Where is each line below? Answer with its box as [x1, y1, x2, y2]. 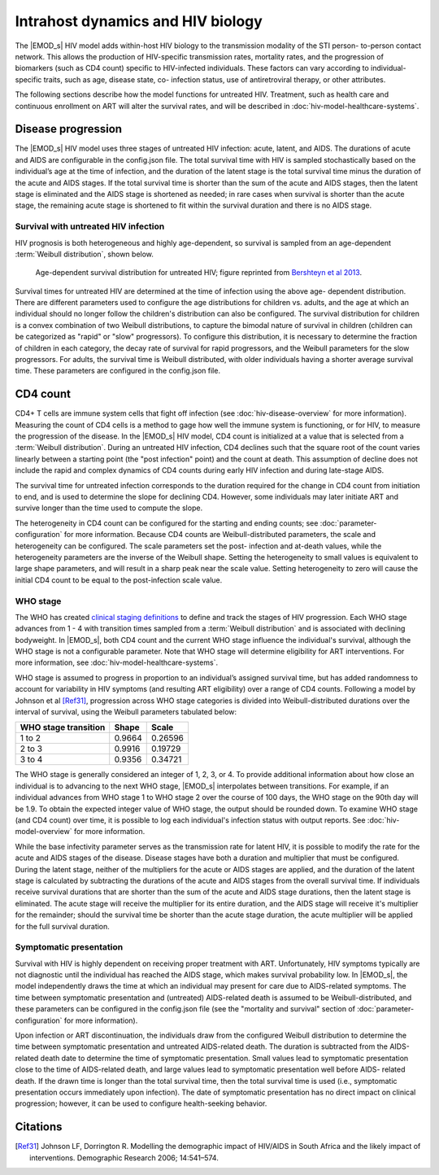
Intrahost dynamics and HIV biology [15, 12, 263, 30]
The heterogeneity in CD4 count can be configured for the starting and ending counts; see [15, 518, 319, 528]
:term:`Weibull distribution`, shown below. [15, 249, 154, 259]
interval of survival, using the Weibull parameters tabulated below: [15, 707, 237, 717]
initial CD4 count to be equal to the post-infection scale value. [15, 574, 223, 585]
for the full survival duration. [15, 921, 110, 931]
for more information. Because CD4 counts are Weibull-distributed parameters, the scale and [63, 530, 376, 539]
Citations [15, 1120, 63, 1134]
